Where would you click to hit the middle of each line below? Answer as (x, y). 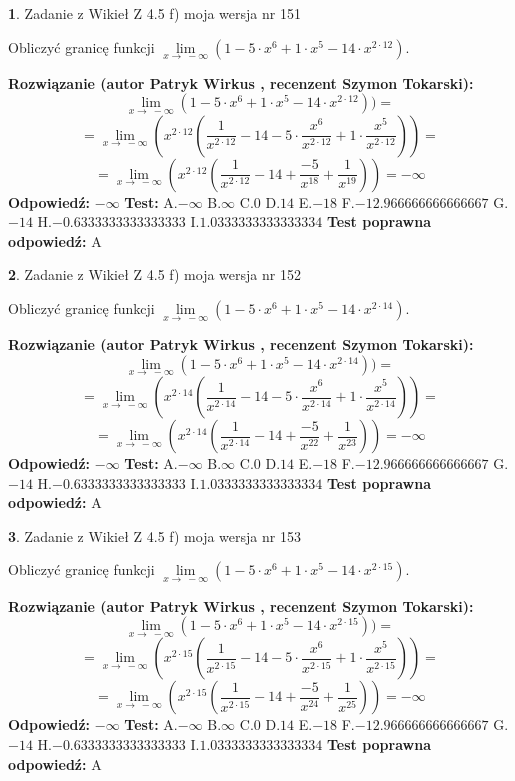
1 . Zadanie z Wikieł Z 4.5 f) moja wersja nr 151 (154, 13)
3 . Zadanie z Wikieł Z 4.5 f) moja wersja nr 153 (154, 535)
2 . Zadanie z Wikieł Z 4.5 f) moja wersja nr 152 (154, 274)
